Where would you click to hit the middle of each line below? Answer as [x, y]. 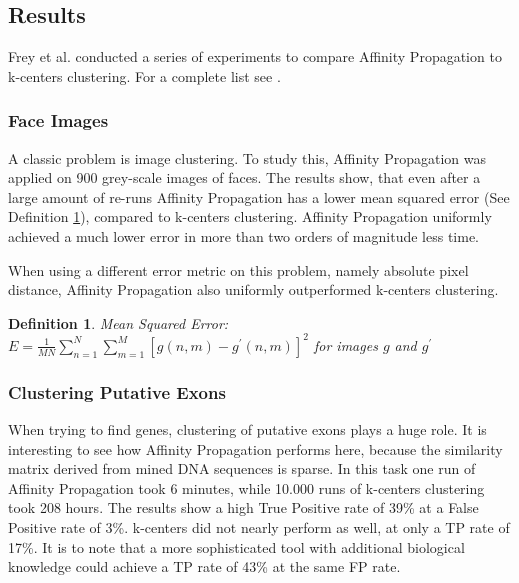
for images [345, 344]
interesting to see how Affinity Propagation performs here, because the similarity [255, 448]
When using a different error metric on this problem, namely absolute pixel [238, 269]
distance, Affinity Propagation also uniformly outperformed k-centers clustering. [253, 289]
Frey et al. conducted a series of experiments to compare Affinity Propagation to [255, 56]
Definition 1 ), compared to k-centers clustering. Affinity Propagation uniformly [250, 216]
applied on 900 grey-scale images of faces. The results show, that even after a [244, 177]
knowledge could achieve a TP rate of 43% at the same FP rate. [204, 566]
